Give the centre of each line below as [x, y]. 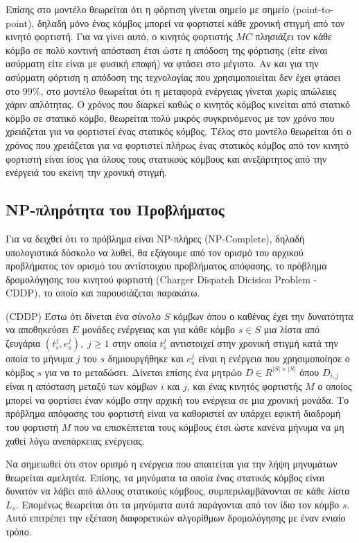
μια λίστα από [292, 329]
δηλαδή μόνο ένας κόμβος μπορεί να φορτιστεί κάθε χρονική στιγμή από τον [191, 23]
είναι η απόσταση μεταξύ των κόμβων [82, 386]
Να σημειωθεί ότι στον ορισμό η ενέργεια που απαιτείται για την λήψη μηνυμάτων [172, 464]
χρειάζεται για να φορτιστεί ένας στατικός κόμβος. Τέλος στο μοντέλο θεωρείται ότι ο [179, 131]
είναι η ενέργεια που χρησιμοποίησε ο [274, 358]
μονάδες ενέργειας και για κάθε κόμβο [159, 329]
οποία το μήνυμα [40, 358]
